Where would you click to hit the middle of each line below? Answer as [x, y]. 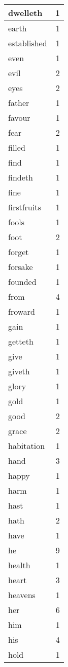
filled [17, 147]
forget [19, 252]
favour [19, 118]
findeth [21, 177]
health [19, 565]
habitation [27, 446]
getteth [21, 341]
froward [22, 311]
